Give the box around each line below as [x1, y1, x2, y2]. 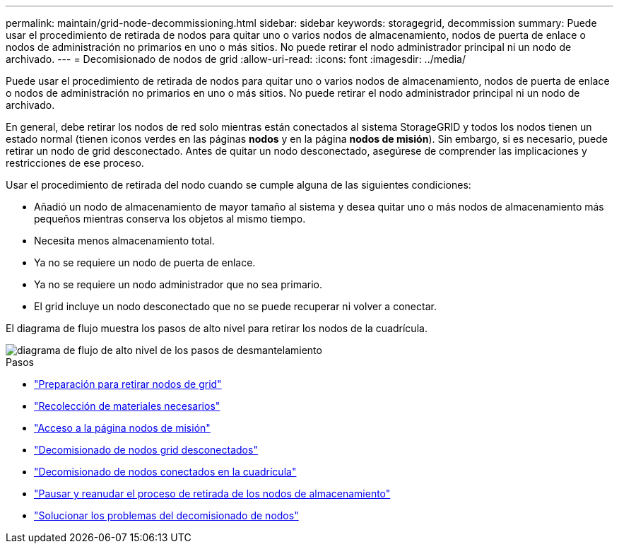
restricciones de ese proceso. [6, 157, 144, 169]
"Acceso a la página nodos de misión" [34, 422, 211, 434]
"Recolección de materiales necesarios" [34, 400, 220, 412]
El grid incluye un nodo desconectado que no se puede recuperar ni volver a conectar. [34, 300, 437, 312]
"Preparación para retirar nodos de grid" [34, 378, 222, 390]
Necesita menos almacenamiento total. [34, 235, 215, 247]
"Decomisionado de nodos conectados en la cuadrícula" [34, 466, 297, 478]
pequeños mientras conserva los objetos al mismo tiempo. [34, 213, 306, 225]
